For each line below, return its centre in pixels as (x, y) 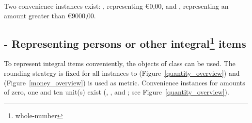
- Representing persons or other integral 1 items (125, 42)
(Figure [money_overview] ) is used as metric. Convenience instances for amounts (125, 82)
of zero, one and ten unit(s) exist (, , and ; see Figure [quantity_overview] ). (117, 92)
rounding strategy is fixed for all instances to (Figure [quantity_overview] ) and (122, 73)
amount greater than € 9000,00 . (50, 15)
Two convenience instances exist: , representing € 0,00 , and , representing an (116, 6)
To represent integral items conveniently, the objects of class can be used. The (120, 63)
